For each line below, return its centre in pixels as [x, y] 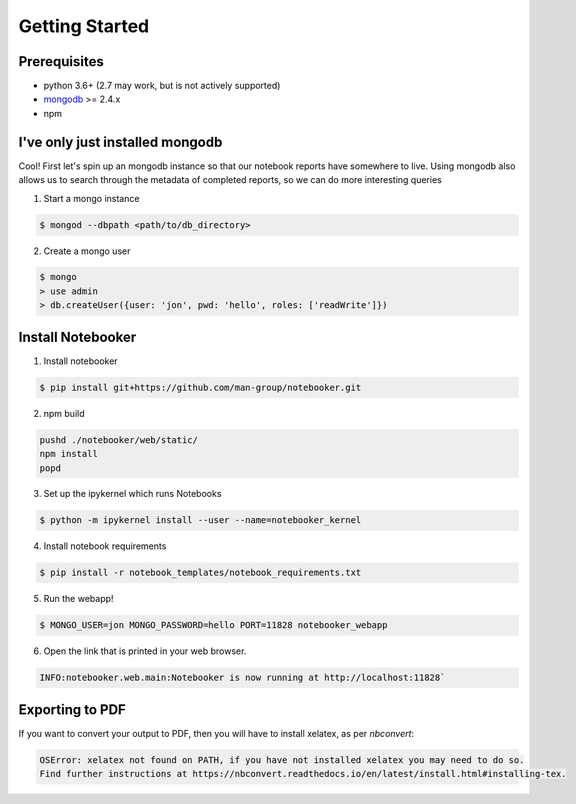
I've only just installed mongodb [120, 141]
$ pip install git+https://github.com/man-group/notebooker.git [200, 387]
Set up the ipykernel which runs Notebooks [132, 494]
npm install [69, 454]
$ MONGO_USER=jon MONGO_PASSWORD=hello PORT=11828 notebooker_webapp [213, 625]
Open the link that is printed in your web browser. [145, 651]
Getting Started [84, 26]
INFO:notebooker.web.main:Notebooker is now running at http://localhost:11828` [242, 678]
